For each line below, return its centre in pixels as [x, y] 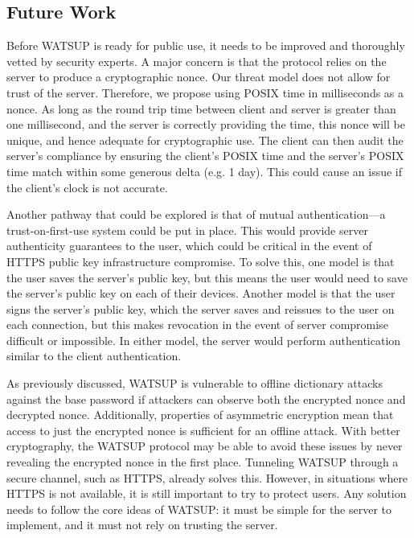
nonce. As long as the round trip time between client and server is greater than [201, 108]
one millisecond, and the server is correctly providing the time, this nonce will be [206, 124]
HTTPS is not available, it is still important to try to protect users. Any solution [207, 493]
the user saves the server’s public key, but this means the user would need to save [207, 277]
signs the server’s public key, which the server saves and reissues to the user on [201, 308]
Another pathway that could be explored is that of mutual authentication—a [196, 214]
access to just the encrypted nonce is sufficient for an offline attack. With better [203, 430]
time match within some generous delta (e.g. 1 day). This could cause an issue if [205, 171]
